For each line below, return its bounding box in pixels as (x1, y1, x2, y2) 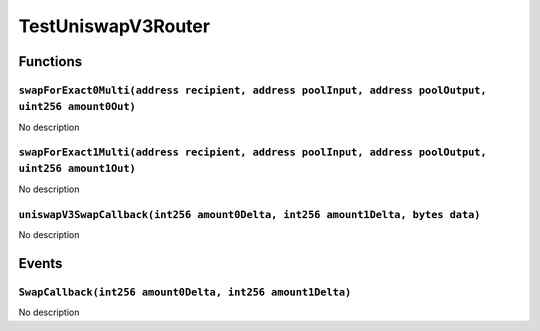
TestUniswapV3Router (18, 15, 210, 37)
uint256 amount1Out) (18, 162, 137, 175)
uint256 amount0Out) (18, 100, 137, 114)
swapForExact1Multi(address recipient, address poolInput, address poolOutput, (18, 146, 487, 159)
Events (18, 255, 63, 272)
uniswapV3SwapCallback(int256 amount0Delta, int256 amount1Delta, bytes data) (18, 208, 481, 221)
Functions (18, 53, 83, 70)
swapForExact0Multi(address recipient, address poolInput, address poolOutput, (18, 83, 487, 97)
